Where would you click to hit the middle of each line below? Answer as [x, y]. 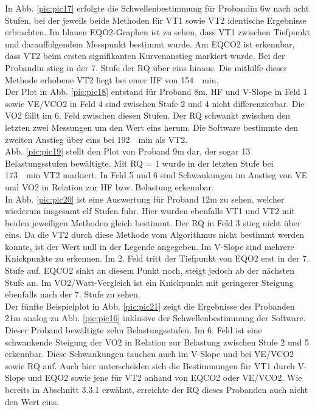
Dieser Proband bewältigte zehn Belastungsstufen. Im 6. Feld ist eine [133, 330]
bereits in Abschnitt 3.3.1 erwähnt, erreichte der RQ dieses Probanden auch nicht [157, 389]
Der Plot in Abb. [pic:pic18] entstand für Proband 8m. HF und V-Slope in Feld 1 [156, 92]
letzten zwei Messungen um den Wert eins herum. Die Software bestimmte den [152, 127]
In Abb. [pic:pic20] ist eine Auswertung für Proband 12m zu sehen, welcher [145, 199]
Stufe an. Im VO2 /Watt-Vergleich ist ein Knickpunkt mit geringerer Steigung [149, 282]
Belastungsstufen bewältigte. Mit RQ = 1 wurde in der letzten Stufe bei [139, 163]
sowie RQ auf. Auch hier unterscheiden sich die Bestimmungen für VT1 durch [150, 365]
